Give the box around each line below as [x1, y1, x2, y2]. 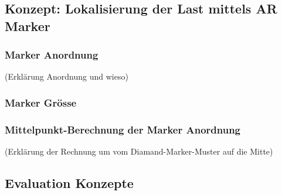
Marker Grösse [5, 95, 77, 110]
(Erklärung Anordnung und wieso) [5, 70, 128, 83]
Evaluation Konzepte [5, 174, 134, 192]
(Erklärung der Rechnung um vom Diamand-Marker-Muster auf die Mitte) [5, 145, 273, 158]
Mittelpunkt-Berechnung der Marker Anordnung [5, 122, 241, 136]
